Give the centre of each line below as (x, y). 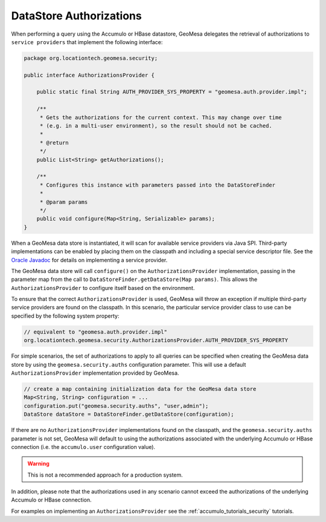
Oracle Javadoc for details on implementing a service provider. (89, 260)
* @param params (64, 202)
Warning (38, 464)
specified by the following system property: (65, 316)
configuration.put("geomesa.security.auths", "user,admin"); (116, 406)
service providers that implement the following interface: (87, 42)
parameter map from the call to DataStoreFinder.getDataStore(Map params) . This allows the (134, 279)
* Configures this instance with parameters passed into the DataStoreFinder (158, 185)
